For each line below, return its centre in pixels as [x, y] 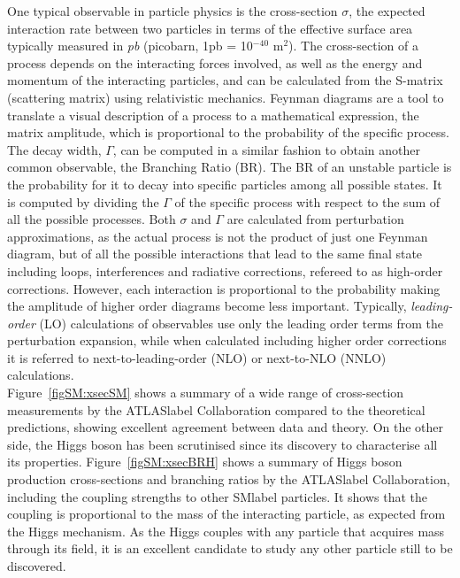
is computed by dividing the [83, 201]
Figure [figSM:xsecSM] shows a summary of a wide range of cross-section [206, 393]
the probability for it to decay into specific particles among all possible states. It [225, 184]
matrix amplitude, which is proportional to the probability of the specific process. [228, 132]
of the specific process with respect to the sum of [307, 201]
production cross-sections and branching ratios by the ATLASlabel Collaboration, [229, 479]
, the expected [387, 11]
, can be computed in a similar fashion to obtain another [266, 149]
